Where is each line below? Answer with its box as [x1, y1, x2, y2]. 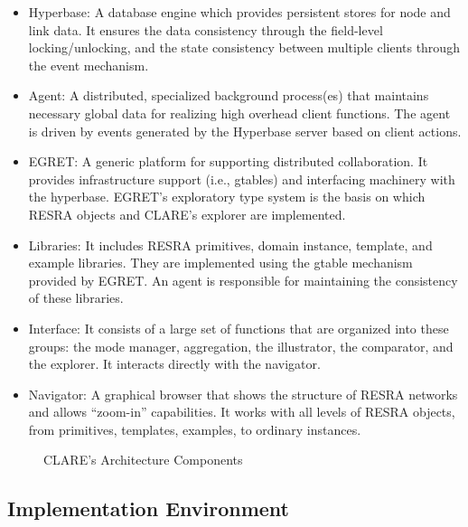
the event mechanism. [28, 55, 149, 74]
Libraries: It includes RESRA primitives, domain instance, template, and [28, 235, 433, 254]
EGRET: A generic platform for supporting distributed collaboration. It [28, 152, 428, 171]
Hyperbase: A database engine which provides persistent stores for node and [28, 3, 451, 21]
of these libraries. [28, 288, 124, 307]
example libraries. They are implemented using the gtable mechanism [28, 253, 413, 272]
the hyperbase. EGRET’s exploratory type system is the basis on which [28, 187, 426, 206]
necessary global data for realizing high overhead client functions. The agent [28, 103, 451, 122]
